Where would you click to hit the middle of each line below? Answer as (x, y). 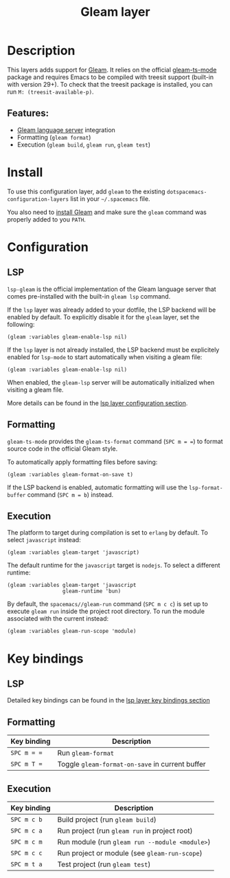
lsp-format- (206, 488)
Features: (28, 113)
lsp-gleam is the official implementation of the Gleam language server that (112, 289)
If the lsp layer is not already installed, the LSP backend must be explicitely (113, 350)
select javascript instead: (44, 540)
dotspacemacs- (187, 192)
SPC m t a (26, 864)
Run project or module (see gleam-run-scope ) (130, 853)
